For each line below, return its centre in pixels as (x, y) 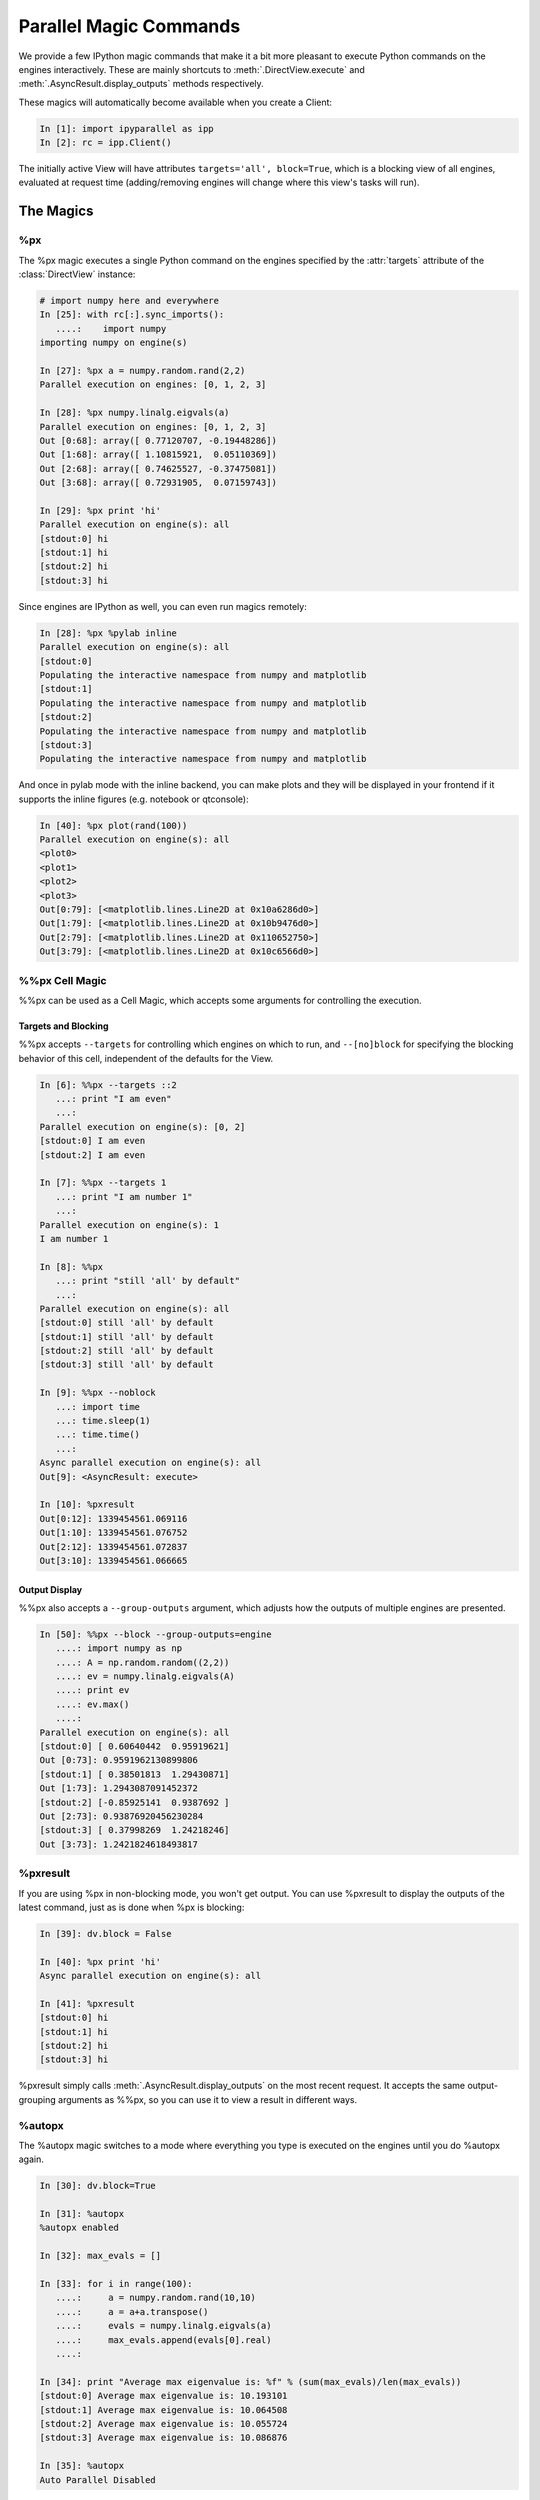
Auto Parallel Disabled (98, 2479)
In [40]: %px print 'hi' (100, 1961)
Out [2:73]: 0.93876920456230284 (121, 1816)
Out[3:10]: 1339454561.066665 (113, 1560)
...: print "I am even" (113, 1099)
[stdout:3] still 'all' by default (126, 1364)
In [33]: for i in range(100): (116, 2284)
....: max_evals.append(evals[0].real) (163, 2339)
